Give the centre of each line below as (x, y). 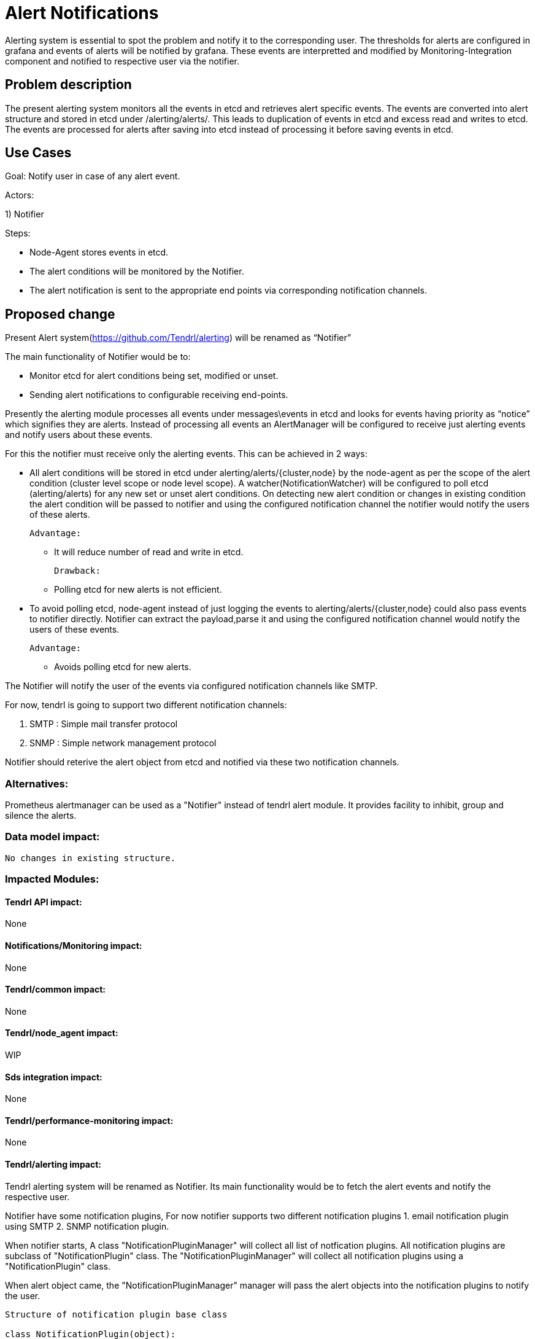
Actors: (20, 195)
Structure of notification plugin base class (116, 1314)
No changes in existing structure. (90, 858)
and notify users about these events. (79, 435)
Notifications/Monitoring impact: (74, 945)
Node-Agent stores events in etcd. (99, 252)
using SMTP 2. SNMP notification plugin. (87, 1226)
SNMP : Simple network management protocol (123, 743)
